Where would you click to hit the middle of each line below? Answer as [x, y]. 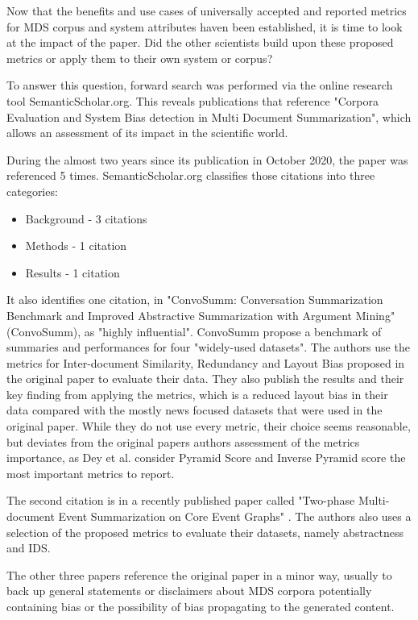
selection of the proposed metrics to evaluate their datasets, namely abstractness [205, 532]
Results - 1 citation [72, 272]
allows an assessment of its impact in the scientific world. [147, 133]
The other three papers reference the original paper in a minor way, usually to [199, 574]
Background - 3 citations [86, 218]
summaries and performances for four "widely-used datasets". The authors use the [208, 347]
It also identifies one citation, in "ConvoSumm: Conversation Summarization [195, 300]
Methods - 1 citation [76, 246]
